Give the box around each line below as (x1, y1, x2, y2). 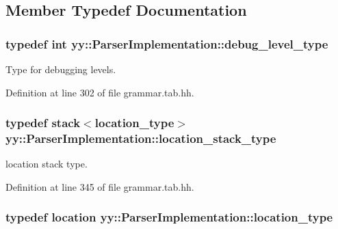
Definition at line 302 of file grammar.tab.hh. (5, 85, 194, 99)
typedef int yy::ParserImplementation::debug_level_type (5, 35, 328, 52)
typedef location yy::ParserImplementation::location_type (5, 208, 333, 226)
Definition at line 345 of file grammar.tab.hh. (5, 179, 194, 193)
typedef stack (5, 114, 81, 131)
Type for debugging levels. (5, 62, 116, 76)
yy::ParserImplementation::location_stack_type (5, 130, 276, 147)
